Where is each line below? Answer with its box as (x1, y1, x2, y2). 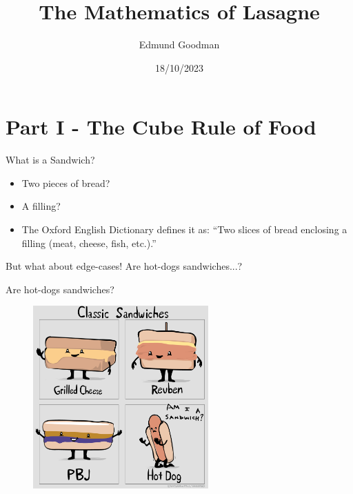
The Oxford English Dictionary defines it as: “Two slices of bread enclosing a (21, 222, 347, 237)
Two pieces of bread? (21, 175, 110, 190)
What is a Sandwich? (6, 152, 95, 167)
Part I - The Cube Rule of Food (6, 112, 316, 141)
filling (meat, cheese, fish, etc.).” (21, 235, 157, 250)
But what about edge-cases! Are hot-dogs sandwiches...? (6, 259, 243, 273)
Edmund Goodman (139, 37, 220, 52)
